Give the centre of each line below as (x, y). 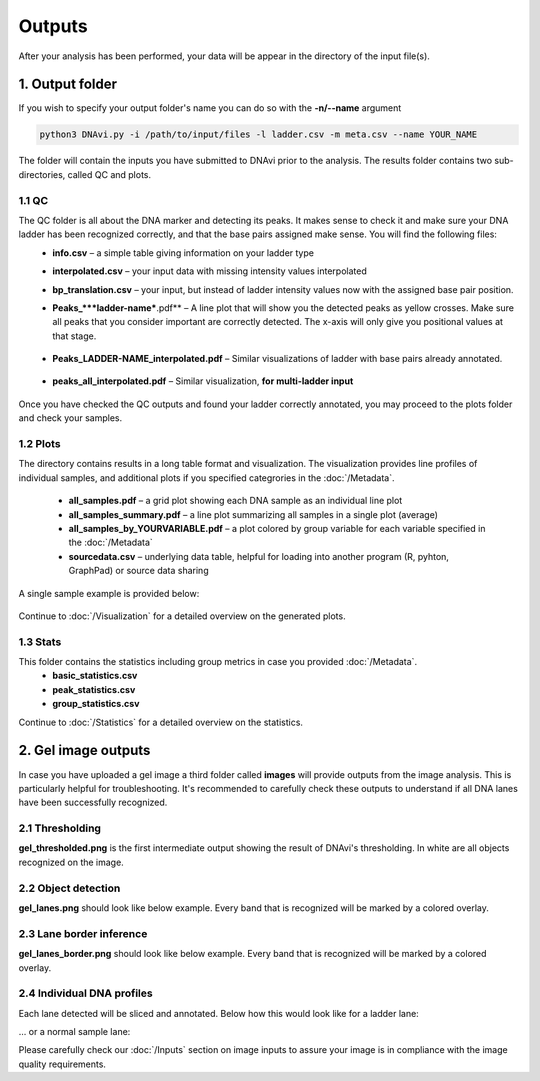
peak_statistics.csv (94, 689)
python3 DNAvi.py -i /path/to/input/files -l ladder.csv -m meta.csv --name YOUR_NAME (258, 134)
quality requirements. (62, 1064)
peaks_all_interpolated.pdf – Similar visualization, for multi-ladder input (203, 381)
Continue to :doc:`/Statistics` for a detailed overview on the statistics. (161, 722)
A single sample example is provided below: (109, 593)
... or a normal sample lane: (74, 1032)
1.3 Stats (40, 642)
